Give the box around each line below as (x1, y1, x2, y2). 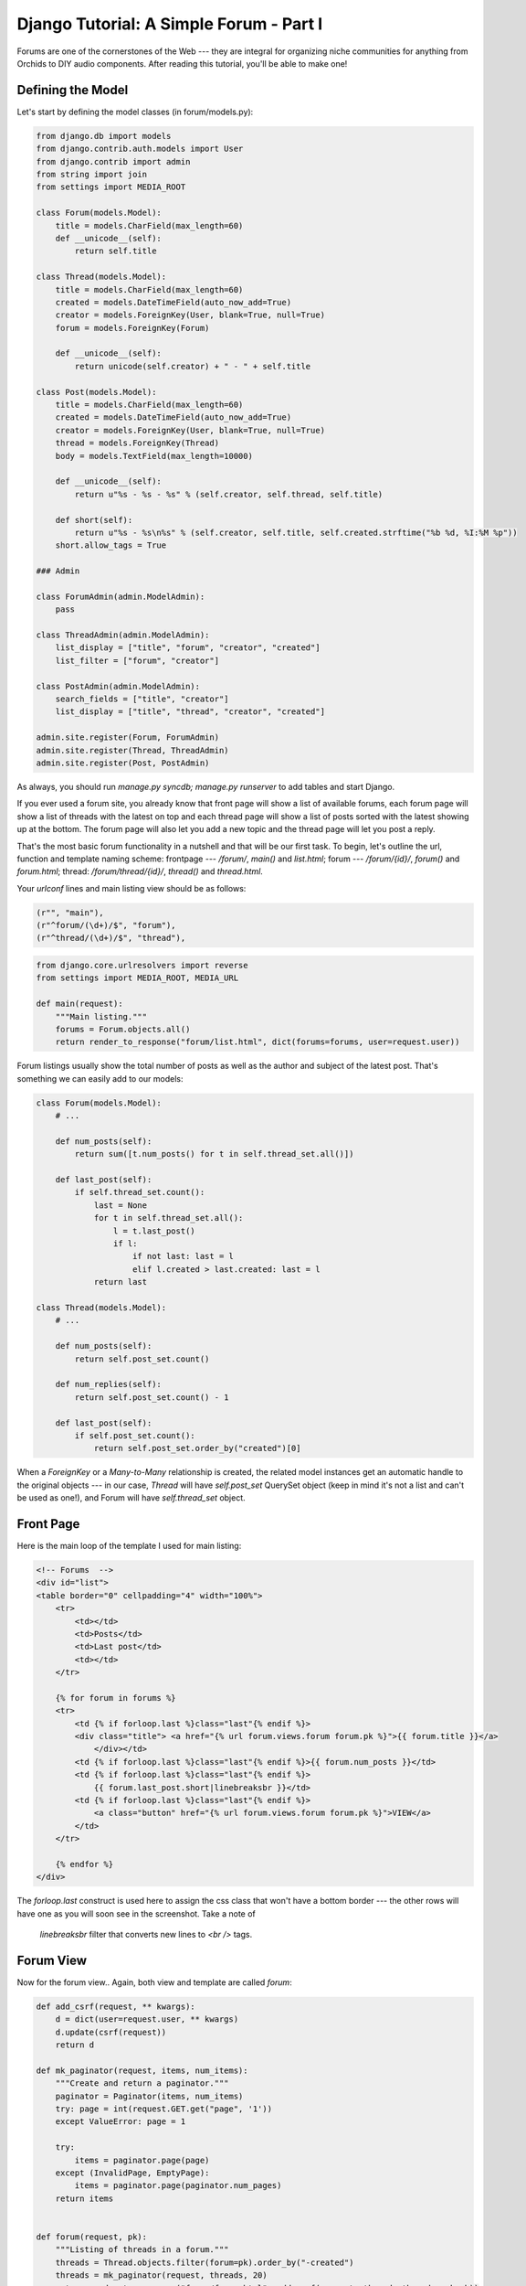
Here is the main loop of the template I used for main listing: (16, 1540, 242, 1551)
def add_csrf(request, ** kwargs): (36, 2001, 195, 2012)
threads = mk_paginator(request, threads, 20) (55, 2270, 268, 2281)
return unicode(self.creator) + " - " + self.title (74, 361, 311, 371)
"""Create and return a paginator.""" (55, 2078, 229, 2088)
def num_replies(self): (55, 1379, 162, 1390)
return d (55, 2040, 95, 2050)
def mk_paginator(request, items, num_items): (36, 2065, 248, 2076)
